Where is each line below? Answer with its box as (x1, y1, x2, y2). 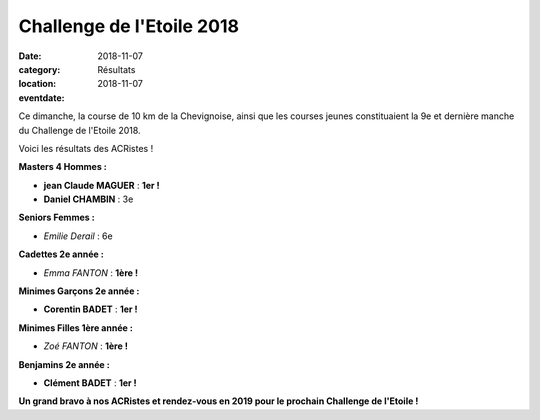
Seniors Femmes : (18, 211, 95, 224)
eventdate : (18, 91, 65, 104)
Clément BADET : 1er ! (43, 376, 137, 389)
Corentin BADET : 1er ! (43, 303, 139, 315)
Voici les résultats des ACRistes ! (18, 142, 154, 154)
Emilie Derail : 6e (43, 230, 114, 242)
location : (18, 78, 57, 90)
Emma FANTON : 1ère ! (43, 266, 139, 279)
